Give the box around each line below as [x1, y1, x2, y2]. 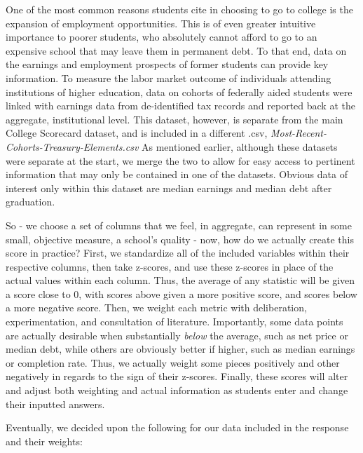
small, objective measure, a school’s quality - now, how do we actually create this [6, 231, 355, 246]
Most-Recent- [270, 126, 327, 140]
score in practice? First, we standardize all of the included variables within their [6, 245, 350, 260]
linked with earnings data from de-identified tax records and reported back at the [6, 98, 355, 113]
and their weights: [6, 433, 83, 448]
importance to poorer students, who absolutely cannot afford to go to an [6, 29, 317, 44]
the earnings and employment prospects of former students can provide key [6, 57, 329, 72]
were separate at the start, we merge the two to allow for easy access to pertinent [6, 153, 355, 168]
